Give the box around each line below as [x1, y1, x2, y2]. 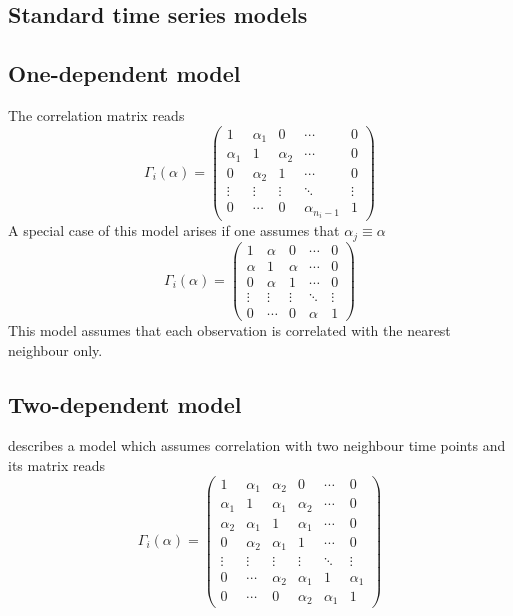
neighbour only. [8, 339, 103, 360]
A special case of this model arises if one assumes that [8, 220, 340, 241]
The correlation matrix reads [8, 104, 185, 125]
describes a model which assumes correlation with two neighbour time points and [8, 435, 506, 456]
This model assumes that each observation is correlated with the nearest [8, 319, 451, 340]
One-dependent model [8, 58, 241, 89]
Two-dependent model [8, 388, 242, 419]
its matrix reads [8, 454, 106, 475]
